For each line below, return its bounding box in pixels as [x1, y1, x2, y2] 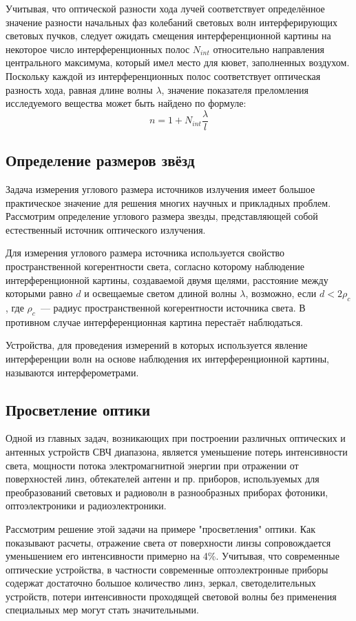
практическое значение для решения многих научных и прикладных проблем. [6, 195, 331, 210]
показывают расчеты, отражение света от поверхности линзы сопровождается [6, 535, 331, 549]
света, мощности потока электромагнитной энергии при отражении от [6, 458, 299, 472]
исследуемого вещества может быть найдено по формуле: [6, 96, 247, 110]
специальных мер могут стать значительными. [6, 602, 199, 617]
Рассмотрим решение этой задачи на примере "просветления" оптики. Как [6, 521, 316, 536]
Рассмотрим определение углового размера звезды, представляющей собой [6, 209, 318, 223]
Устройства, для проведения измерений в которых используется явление [6, 338, 308, 352]
